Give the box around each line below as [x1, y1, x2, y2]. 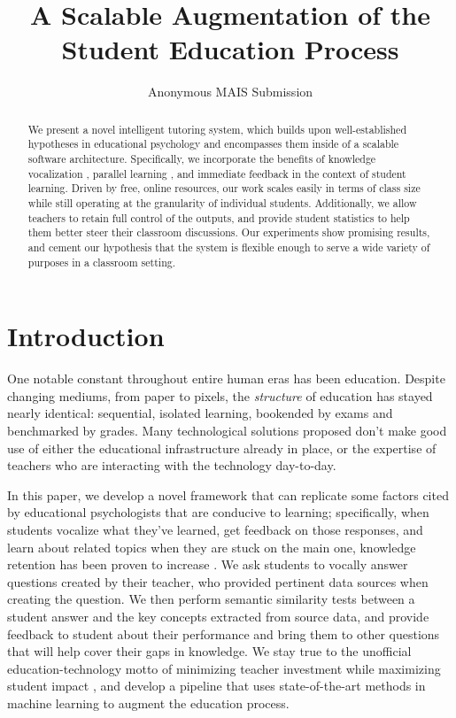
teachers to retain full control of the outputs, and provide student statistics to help [27, 210, 410, 225]
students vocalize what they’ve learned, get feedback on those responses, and [7, 520, 423, 538]
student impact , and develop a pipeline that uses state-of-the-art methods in [7, 676, 426, 695]
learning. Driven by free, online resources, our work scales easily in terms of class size [27, 181, 421, 196]
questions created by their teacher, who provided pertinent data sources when [7, 572, 429, 591]
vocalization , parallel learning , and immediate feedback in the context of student [27, 166, 406, 181]
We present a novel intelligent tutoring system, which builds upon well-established [27, 121, 407, 136]
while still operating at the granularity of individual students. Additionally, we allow [27, 195, 417, 210]
